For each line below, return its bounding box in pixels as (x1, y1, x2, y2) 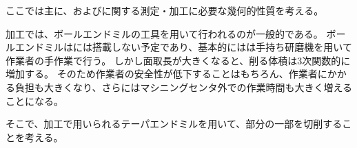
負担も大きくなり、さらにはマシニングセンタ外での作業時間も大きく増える (14, 79, 353, 94)
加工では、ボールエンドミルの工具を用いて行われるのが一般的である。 (6, 26, 323, 40)
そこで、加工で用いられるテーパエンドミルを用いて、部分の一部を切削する (6, 116, 343, 131)
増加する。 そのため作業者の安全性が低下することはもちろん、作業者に (6, 66, 327, 81)
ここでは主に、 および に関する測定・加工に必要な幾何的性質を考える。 (6, 3, 324, 17)
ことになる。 (6, 93, 63, 108)
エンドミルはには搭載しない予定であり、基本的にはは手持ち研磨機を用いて (14, 40, 352, 54)
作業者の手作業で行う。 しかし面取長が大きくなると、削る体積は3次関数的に (6, 53, 351, 67)
